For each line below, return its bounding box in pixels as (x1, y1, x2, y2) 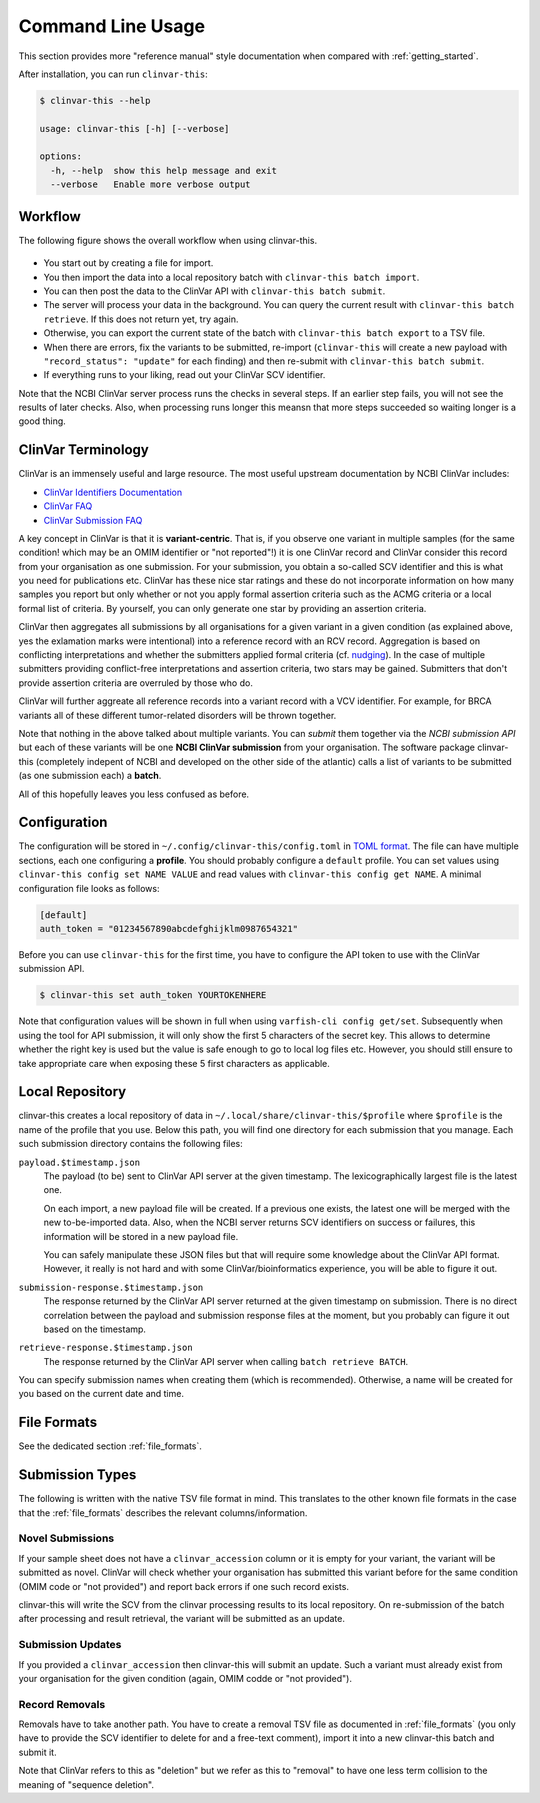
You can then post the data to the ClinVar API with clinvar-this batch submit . (43, 285, 386, 297)
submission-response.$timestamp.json (18, 1281, 204, 1293)
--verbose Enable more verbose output (50, 179, 251, 190)
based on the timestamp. (43, 1323, 147, 1335)
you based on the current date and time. (18, 1388, 185, 1400)
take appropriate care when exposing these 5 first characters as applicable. (18, 1057, 330, 1069)
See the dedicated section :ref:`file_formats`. (18, 1440, 202, 1452)
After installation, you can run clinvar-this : (18, 68, 209, 80)
